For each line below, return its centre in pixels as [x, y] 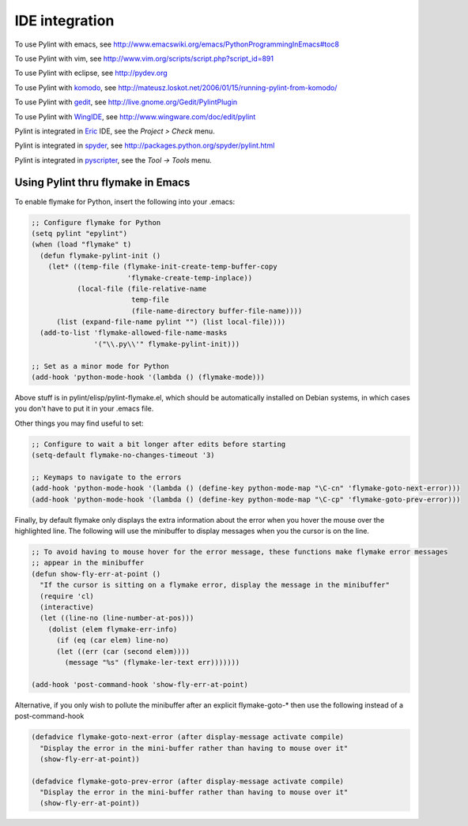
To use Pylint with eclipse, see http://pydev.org [91, 73]
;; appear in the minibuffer [88, 563]
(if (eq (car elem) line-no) [113, 640]
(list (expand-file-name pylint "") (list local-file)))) [171, 322]
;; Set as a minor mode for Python [100, 366]
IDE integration [64, 21]
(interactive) [67, 607]
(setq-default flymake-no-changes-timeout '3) [123, 455]
